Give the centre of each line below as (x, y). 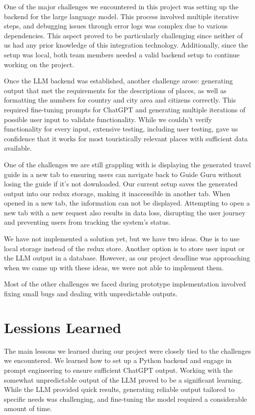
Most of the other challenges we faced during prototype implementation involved (125, 284)
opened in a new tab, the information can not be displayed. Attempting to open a (127, 203)
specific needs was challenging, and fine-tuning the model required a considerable (126, 399)
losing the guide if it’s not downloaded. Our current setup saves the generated (121, 184)
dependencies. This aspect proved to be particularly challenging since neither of (123, 35)
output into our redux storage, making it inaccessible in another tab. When (117, 193)
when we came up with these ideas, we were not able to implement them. (114, 267)
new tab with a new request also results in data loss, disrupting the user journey (125, 212)
